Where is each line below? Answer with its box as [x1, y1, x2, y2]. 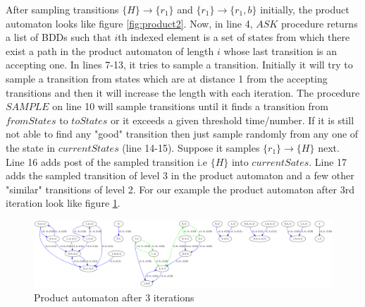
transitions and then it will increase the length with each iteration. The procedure [6, 85, 360, 100]
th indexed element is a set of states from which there [118, 30, 350, 44]
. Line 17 [309, 154, 347, 169]
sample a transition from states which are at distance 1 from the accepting [6, 71, 328, 85]
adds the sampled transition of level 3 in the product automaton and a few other [6, 168, 354, 183]
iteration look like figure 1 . [6, 195, 120, 210]
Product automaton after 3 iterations [34, 289, 194, 304]
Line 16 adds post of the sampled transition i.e [6, 154, 207, 169]
